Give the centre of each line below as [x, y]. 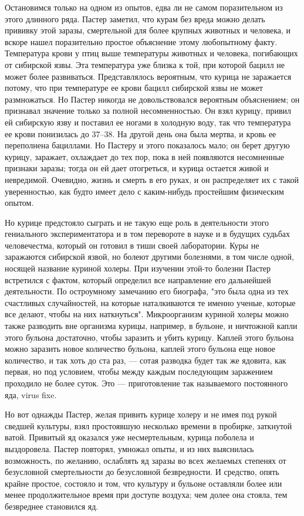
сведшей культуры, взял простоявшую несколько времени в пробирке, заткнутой [148, 425]
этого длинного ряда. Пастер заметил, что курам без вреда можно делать [135, 18]
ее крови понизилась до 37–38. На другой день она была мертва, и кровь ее [141, 133]
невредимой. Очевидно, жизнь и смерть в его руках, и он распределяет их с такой [152, 179]
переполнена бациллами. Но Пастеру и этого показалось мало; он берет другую [147, 145]
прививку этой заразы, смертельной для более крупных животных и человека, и [148, 30]
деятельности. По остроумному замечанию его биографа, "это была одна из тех [147, 291]
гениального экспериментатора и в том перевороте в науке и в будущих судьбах [148, 234]
